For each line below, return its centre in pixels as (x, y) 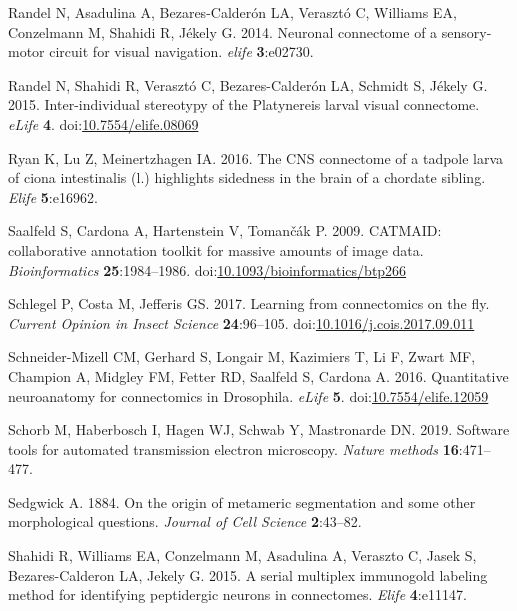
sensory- (466, 31)
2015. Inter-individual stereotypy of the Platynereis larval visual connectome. (244, 104)
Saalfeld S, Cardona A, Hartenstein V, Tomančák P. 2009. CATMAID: (225, 230)
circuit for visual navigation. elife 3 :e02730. (181, 51)
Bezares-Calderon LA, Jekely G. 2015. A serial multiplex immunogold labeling (248, 574)
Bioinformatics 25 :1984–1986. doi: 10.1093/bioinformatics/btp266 (207, 269)
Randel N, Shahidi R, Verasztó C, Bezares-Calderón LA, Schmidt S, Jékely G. (248, 84)
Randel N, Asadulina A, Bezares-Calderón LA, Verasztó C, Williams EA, (232, 12)
